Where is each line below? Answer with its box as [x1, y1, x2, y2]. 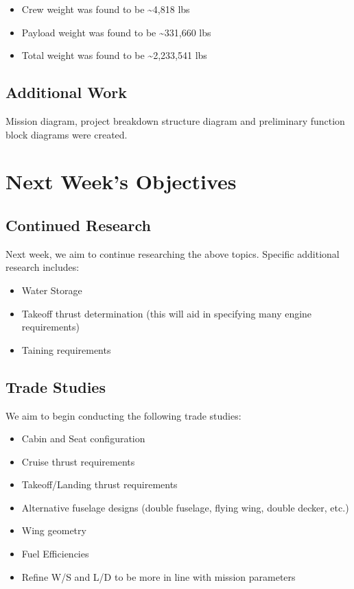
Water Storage [21, 283, 82, 297]
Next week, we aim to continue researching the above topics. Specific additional [5, 246, 340, 261]
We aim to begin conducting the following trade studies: [5, 408, 241, 422]
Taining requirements [21, 342, 111, 357]
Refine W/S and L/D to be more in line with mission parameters [21, 569, 296, 584]
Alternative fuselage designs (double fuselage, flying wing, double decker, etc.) [21, 500, 349, 514]
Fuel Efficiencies [21, 546, 89, 561]
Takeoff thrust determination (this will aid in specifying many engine [21, 306, 312, 320]
